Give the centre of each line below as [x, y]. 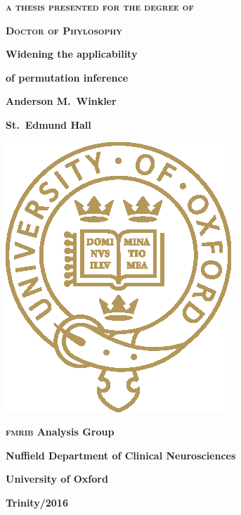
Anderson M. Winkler [61, 101]
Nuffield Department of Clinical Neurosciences [121, 455]
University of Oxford [57, 479]
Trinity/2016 [37, 502]
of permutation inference [67, 77]
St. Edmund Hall [48, 124]
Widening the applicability [72, 54]
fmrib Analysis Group [60, 432]
